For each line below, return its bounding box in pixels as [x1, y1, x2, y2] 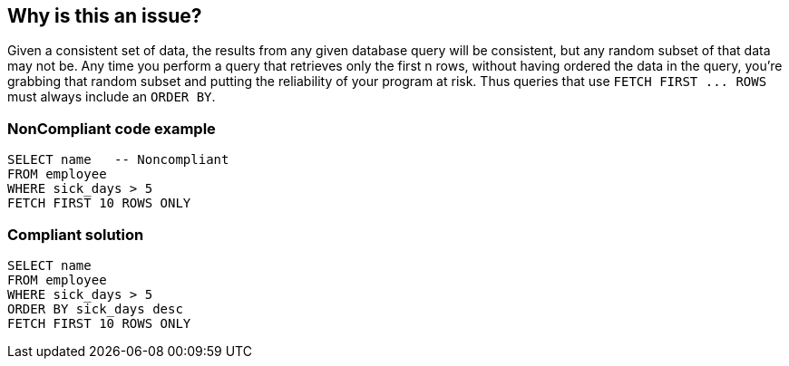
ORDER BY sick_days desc [7, 301, 183, 316]
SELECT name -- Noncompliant [7, 152, 229, 168]
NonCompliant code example [7, 119, 216, 138]
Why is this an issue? [7, 5, 202, 27]
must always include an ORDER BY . [7, 89, 216, 105]
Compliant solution [7, 225, 144, 244]
